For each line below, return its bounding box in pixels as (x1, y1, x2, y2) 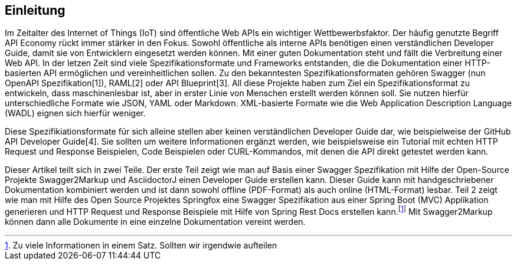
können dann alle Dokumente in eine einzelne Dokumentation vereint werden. (5, 217, 306, 227)
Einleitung (5, 3, 66, 18)
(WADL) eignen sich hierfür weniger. (5, 108, 146, 119)
